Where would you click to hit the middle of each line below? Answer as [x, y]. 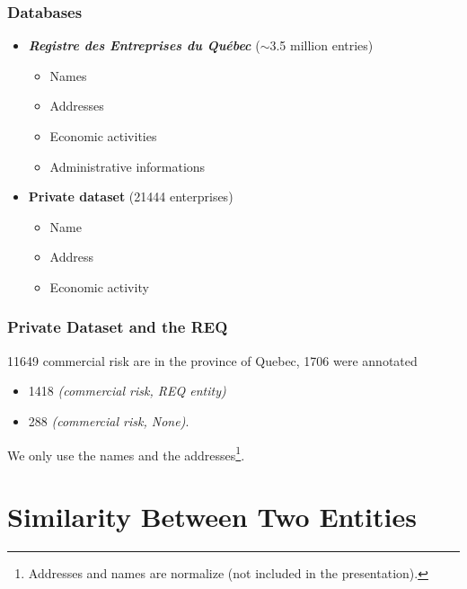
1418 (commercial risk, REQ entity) [127, 391]
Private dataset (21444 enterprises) [131, 196]
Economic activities [103, 136]
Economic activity [99, 286]
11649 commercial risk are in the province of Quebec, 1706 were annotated [212, 360]
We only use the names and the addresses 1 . [126, 453]
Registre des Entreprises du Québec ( [144, 45]
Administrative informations [128, 166]
